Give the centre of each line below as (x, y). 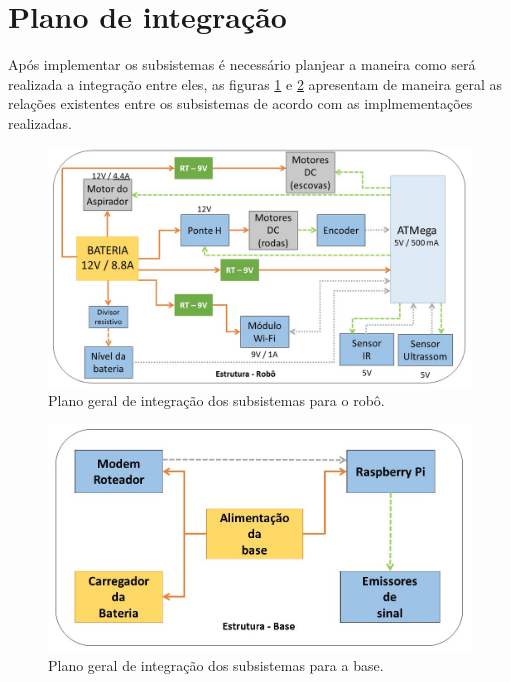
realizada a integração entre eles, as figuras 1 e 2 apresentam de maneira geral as (255, 83)
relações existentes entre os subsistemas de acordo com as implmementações (240, 103)
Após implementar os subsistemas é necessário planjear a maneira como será (242, 64)
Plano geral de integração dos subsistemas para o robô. (216, 399)
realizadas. (40, 122)
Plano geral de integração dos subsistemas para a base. (216, 664)
